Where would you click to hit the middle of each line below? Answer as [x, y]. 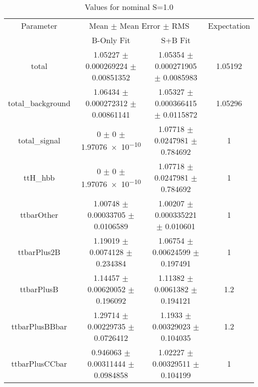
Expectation [229, 26]
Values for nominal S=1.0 [129, 7]
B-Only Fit [111, 40]
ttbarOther [39, 215]
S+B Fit [176, 40]
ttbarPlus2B [39, 252]
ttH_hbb [39, 177]
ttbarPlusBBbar [39, 326]
